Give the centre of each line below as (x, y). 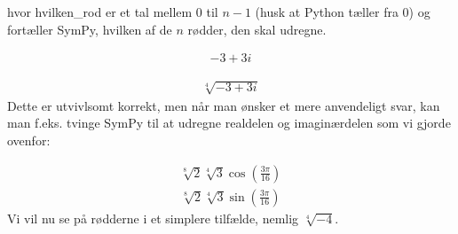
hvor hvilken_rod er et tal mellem (100, 12)
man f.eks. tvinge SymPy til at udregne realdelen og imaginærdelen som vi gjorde (229, 123)
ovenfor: (29, 140)
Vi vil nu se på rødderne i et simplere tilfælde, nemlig (153, 218)
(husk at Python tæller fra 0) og (343, 12)
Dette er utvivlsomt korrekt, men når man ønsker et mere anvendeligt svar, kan (224, 105)
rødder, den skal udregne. (257, 29)
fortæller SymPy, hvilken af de (90, 29)
